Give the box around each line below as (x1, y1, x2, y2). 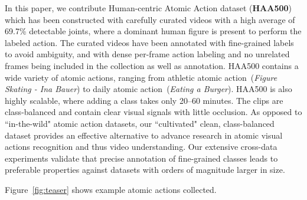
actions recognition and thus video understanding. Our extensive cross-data (5, 140, 277, 153)
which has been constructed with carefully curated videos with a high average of (5, 13, 295, 25)
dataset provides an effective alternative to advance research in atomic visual (5, 129, 283, 141)
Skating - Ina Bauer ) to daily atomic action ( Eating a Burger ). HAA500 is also (5, 83, 292, 95)
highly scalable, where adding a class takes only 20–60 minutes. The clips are (5, 94, 283, 106)
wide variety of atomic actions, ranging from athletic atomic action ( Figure (5, 71, 277, 83)
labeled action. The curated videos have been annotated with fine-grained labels (5, 36, 294, 48)
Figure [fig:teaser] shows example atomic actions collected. (5, 183, 217, 195)
